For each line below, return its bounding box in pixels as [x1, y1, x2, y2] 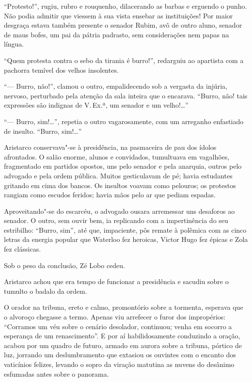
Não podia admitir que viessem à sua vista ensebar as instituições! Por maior [4, 10, 233, 20]
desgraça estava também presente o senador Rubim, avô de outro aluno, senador [4, 20, 242, 30]
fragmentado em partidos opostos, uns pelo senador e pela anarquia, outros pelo [4, 161, 242, 171]
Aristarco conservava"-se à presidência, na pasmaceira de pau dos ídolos [4, 142, 217, 152]
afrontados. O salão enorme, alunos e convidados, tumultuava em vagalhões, [4, 151, 230, 161]
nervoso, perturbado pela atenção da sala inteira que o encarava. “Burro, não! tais [4, 90, 248, 100]
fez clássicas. [4, 244, 41, 254]
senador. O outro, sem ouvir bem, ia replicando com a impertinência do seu [4, 215, 228, 225]
